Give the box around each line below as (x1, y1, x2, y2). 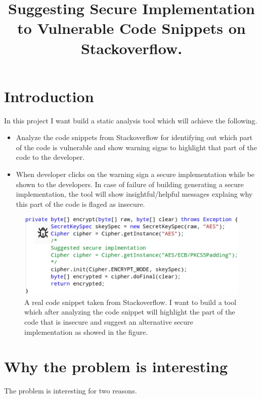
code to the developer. (16, 152, 85, 162)
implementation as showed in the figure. (24, 326, 148, 337)
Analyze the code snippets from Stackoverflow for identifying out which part (16, 132, 253, 143)
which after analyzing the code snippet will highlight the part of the (24, 306, 235, 317)
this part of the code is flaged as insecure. (16, 198, 145, 209)
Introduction (4, 85, 94, 106)
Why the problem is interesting (4, 356, 228, 377)
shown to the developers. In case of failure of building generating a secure (16, 179, 244, 189)
